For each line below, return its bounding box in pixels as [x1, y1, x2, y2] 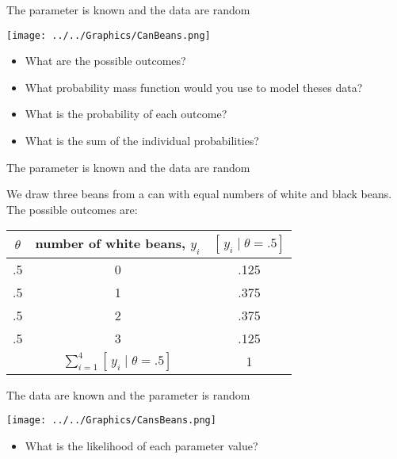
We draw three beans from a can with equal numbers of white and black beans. [6, 186, 392, 202]
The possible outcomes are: [6, 201, 138, 217]
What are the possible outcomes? [25, 52, 186, 69]
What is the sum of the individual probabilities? [25, 132, 259, 149]
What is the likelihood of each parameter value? [25, 437, 258, 453]
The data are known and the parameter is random [6, 386, 250, 403]
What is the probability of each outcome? [25, 105, 227, 122]
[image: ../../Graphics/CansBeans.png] [6, 415, 216, 426]
